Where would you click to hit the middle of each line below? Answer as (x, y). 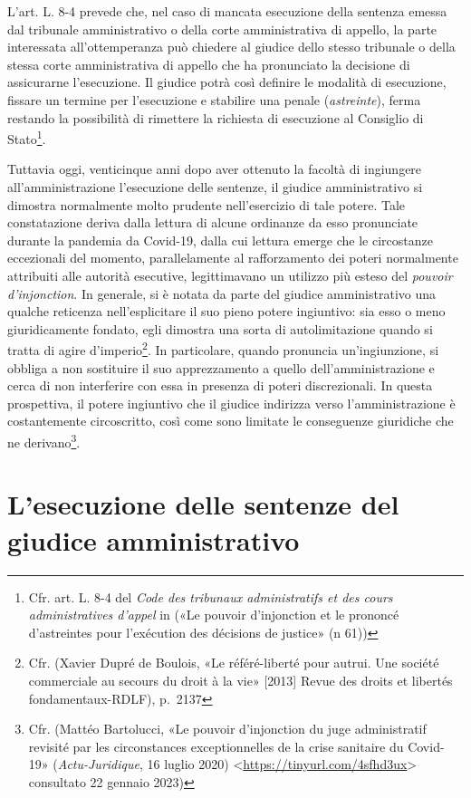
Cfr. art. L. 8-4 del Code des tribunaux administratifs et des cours (211, 596)
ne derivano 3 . (44, 440)
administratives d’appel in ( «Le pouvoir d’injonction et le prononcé (214, 615)
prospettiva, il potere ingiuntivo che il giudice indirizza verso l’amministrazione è (231, 403)
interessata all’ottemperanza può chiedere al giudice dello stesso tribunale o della (231, 47)
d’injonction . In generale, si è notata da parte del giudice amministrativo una (222, 293)
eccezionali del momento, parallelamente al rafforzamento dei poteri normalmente (233, 258)
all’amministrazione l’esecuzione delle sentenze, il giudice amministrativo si (215, 187)
